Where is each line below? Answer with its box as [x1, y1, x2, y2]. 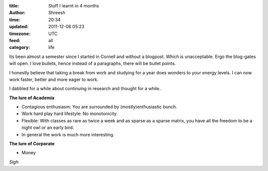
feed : [9, 37, 21, 43]
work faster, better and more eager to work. [9, 76, 99, 82]
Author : [9, 10, 26, 16]
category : [9, 45, 30, 51]
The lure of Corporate [9, 141, 55, 147]
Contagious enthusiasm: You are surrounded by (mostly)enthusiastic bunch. [21, 104, 177, 110]
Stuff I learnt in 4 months [48, 3, 99, 8]
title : [9, 3, 19, 8]
